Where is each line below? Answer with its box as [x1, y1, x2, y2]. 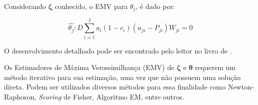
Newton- [228, 81, 254, 92]
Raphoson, [4, 91, 37, 101]
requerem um [195, 62, 236, 72]
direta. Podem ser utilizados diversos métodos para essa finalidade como [4, 81, 226, 92]
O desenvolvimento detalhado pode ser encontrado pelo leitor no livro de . [4, 45, 232, 55]
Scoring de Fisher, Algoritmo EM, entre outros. [38, 91, 184, 101]
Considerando [4, 1, 46, 11]
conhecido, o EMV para [55, 1, 128, 11]
